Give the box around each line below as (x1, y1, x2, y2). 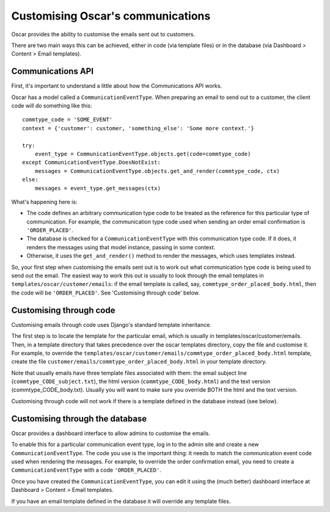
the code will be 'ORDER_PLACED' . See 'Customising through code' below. (11, 289, 200, 296)
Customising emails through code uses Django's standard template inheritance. (11, 321, 212, 328)
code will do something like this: (11, 102, 92, 109)
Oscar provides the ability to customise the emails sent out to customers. (11, 31, 196, 38)
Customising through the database (11, 413, 147, 424)
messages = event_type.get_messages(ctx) (34, 185, 161, 192)
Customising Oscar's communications (11, 9, 211, 23)
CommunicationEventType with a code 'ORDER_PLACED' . (11, 466, 161, 474)
